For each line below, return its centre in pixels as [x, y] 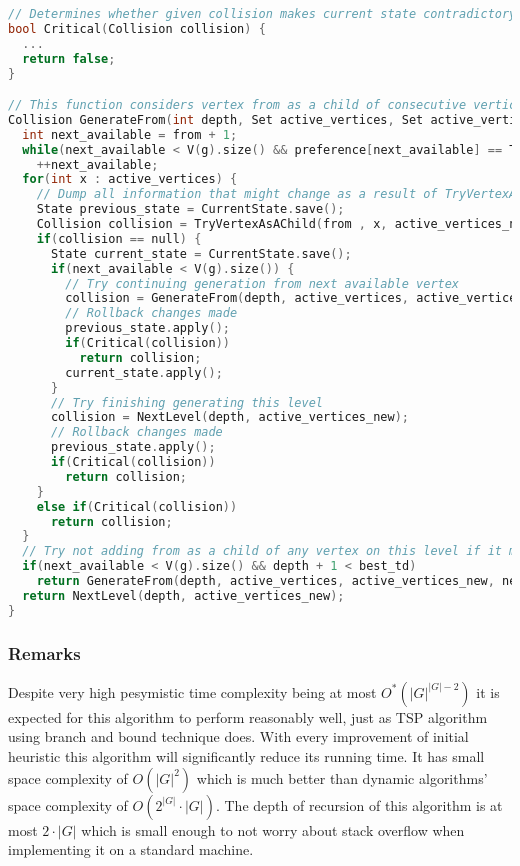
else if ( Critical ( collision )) [137, 506]
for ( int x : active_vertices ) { [130, 179]
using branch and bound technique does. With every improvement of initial [238, 736]
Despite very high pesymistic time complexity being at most [192, 691]
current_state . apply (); [144, 372]
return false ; [69, 58]
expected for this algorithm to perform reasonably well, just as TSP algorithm [248, 716]
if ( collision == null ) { [119, 238]
